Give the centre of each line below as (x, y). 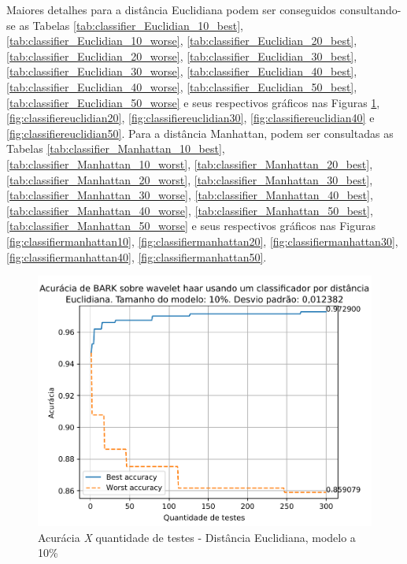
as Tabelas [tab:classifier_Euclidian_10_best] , (131, 25)
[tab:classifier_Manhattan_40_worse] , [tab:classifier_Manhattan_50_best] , (190, 210)
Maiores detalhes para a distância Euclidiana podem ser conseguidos (171, 9)
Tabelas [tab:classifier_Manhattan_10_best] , (116, 148)
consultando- (370, 9)
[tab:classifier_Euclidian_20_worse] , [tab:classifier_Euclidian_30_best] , (182, 56)
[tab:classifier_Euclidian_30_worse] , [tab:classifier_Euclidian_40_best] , (182, 71)
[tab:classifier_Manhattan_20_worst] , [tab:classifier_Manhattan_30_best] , (190, 179)
